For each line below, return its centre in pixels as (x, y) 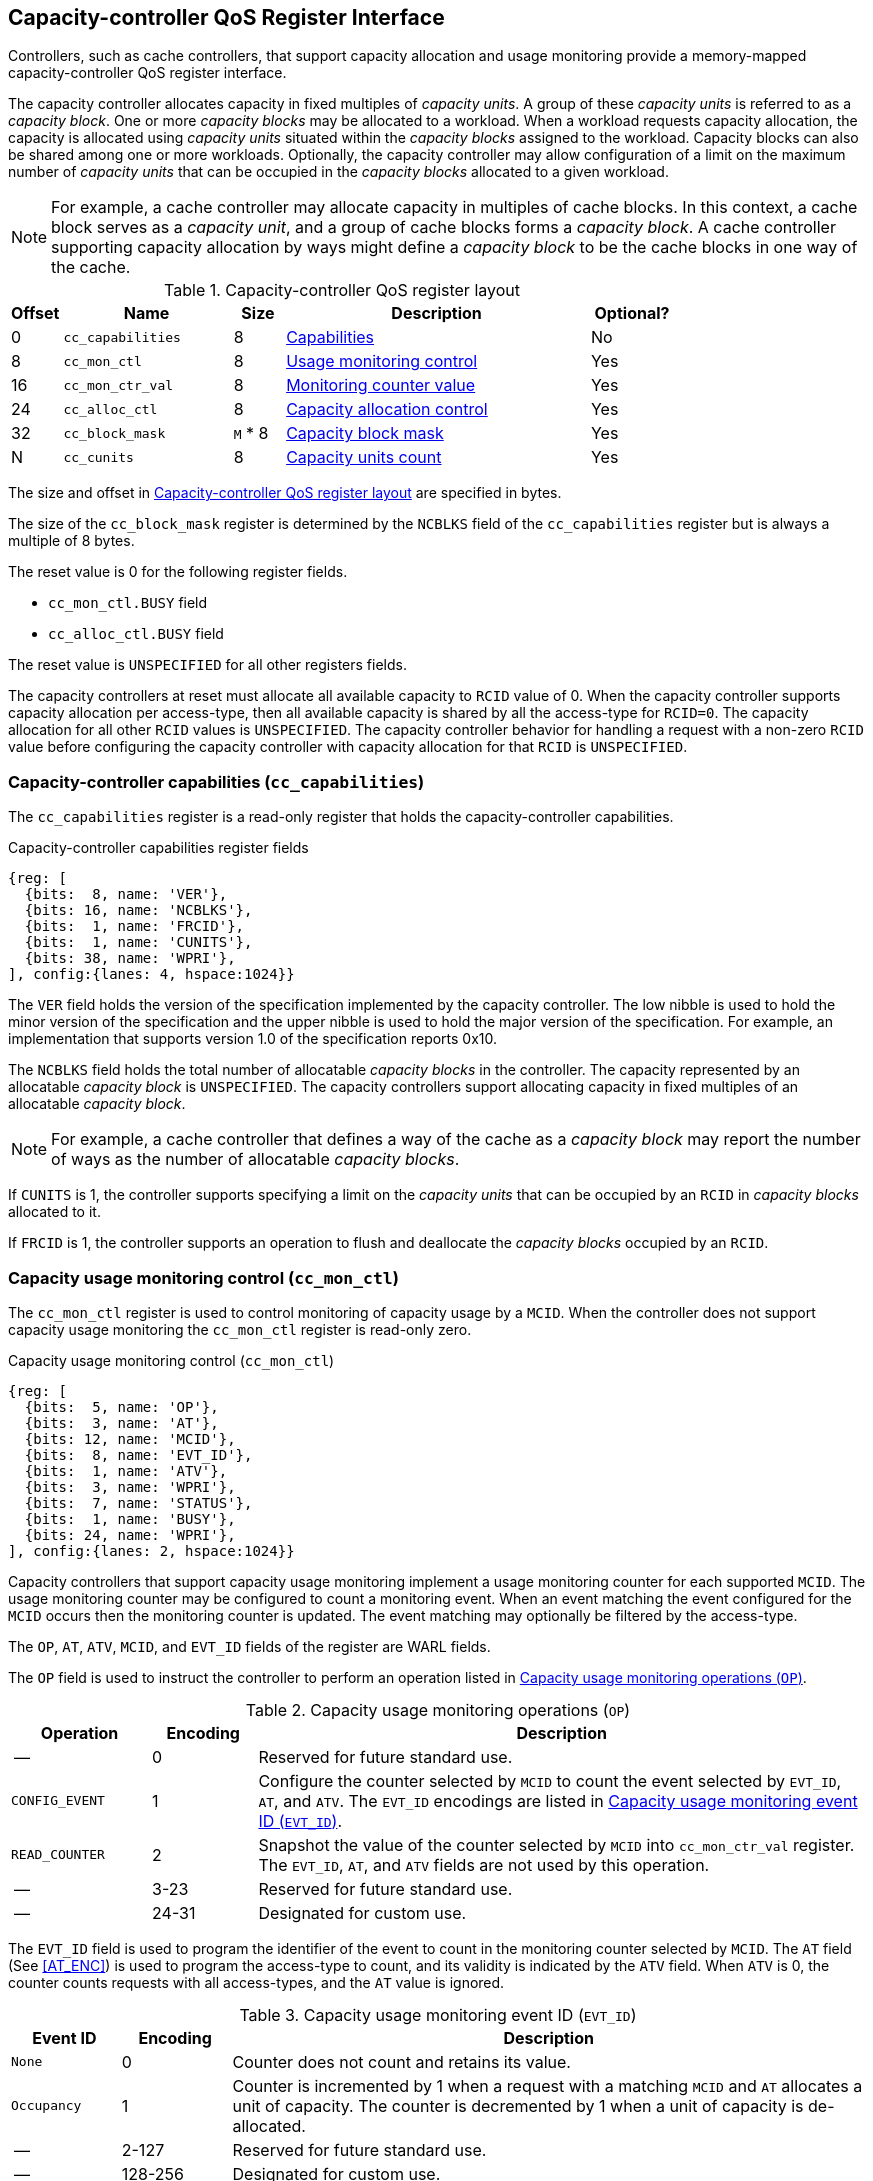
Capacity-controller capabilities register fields (158, 848)
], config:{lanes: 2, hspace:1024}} (151, 1550)
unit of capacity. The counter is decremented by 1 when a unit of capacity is (518, 2105)
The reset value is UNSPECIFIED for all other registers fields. (207, 665)
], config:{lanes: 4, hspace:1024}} (151, 974)
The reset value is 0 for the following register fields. (178, 572)
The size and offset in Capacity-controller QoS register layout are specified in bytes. (285, 493)
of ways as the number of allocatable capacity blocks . (255, 1159)
